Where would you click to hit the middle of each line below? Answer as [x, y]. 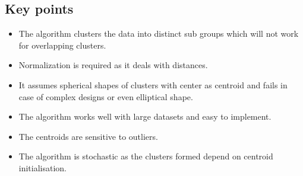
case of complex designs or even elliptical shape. [106, 96]
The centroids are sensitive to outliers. [88, 136]
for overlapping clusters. [62, 45]
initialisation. [43, 167]
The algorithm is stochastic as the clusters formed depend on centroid [146, 156]
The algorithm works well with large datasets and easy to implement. [145, 116]
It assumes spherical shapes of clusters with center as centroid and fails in [153, 84]
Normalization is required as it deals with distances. [113, 65]
